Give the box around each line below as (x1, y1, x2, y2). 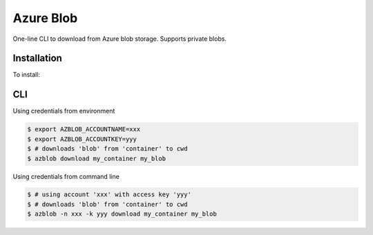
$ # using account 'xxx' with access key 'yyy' (27, 191, 191, 198)
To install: (12, 70, 41, 79)
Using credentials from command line (12, 172, 120, 180)
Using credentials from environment (12, 107, 115, 115)
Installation (12, 53, 62, 64)
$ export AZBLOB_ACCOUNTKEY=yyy (27, 135, 137, 143)
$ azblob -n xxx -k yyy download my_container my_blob (27, 210, 217, 218)
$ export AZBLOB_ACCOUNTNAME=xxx (27, 125, 141, 133)
